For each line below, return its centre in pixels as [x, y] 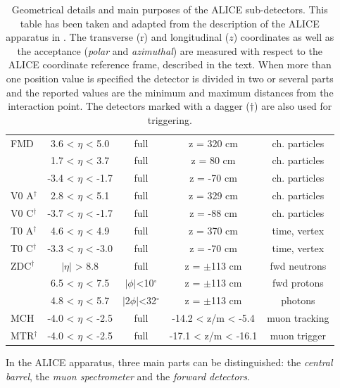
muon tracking [298, 318]
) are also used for [293, 106]
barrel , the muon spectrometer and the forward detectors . [128, 376]
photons [298, 300]
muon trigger [298, 335]
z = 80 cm [213, 160]
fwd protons [298, 283]
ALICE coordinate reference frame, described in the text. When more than [170, 64]
